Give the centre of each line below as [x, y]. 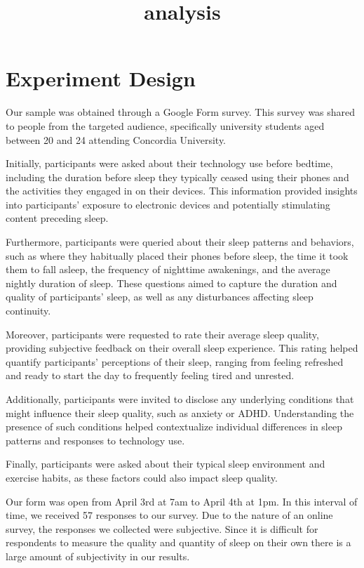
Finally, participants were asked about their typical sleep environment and [166, 464]
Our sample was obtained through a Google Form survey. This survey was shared [181, 112]
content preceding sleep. [57, 218]
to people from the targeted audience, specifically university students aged [165, 125]
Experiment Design [101, 78]
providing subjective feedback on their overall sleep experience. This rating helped [182, 348]
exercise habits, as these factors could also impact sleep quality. [142, 477]
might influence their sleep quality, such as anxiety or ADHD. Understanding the [180, 412]
